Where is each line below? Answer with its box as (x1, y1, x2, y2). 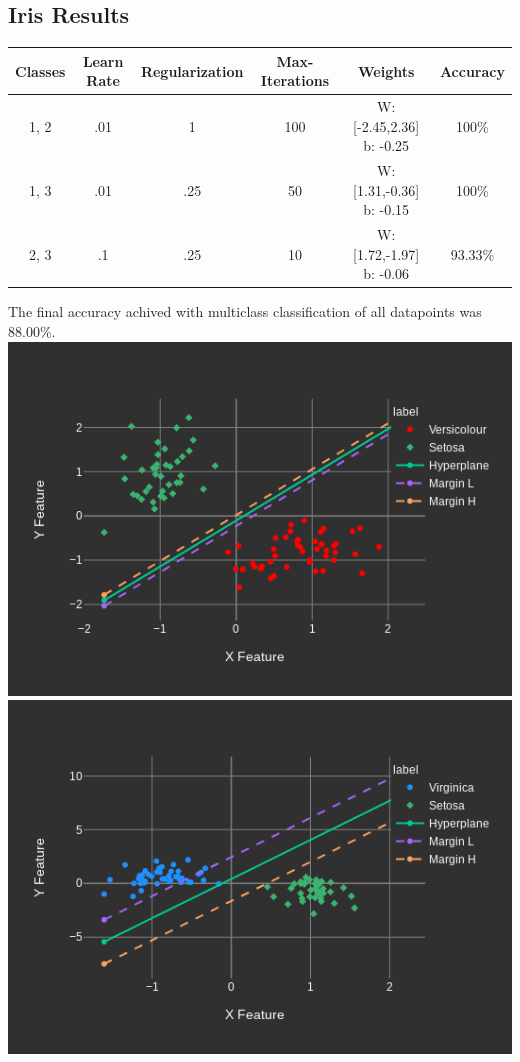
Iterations (260, 70, 330, 91)
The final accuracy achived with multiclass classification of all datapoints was (8, 301, 482, 322)
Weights (358, 60, 415, 81)
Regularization (140, 60, 244, 81)
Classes (15, 60, 66, 81)
